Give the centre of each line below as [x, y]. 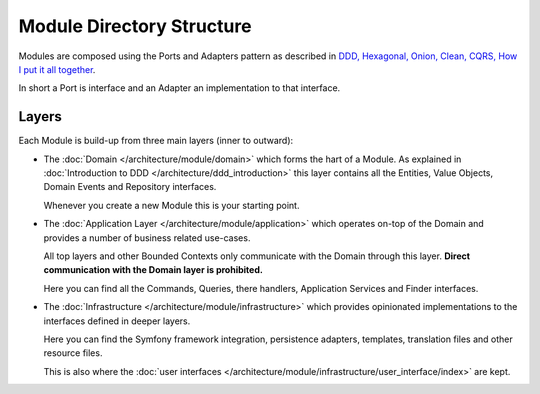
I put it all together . [57, 69]
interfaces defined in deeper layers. [117, 321]
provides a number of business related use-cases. [147, 237]
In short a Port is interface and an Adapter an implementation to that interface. [179, 88]
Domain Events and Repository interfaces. [130, 187]
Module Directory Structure [135, 26]
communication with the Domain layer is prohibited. [153, 270]
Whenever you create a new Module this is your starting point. [171, 205]
